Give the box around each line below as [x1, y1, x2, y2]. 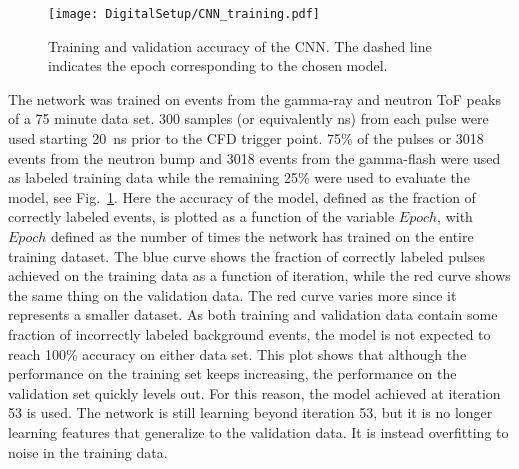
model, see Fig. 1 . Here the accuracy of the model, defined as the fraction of [8, 186, 476, 207]
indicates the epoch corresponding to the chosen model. [48, 55, 388, 76]
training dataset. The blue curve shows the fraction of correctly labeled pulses [8, 245, 485, 266]
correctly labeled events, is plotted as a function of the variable [8, 206, 395, 227]
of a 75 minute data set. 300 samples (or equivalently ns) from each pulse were [8, 108, 489, 129]
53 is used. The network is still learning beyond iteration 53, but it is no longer [8, 402, 493, 423]
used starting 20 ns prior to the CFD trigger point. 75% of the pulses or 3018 [8, 128, 484, 149]
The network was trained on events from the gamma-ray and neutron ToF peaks [8, 88, 501, 109]
